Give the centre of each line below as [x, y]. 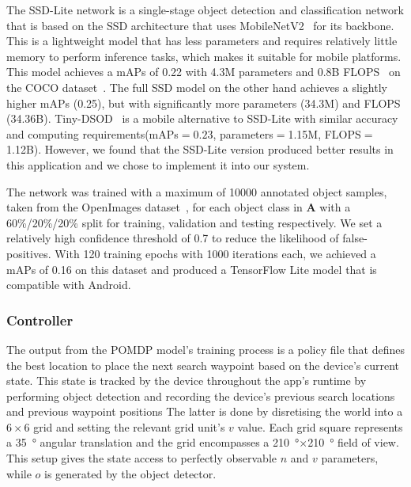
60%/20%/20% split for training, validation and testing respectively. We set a [194, 222]
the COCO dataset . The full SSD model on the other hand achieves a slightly [197, 87]
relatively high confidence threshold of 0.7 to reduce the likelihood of [173, 238]
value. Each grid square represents [320, 426]
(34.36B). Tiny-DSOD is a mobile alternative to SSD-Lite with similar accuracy [202, 118]
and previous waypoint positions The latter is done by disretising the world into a [205, 411]
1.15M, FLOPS [324, 133]
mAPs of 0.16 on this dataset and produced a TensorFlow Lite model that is [192, 269]
